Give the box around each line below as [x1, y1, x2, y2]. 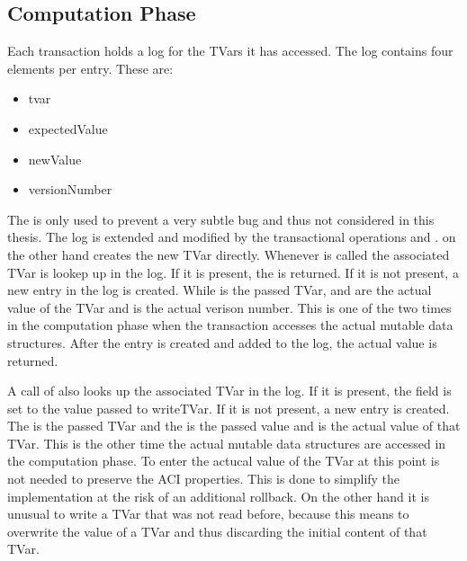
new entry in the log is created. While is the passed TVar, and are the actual [7, 280, 432, 299]
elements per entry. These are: [7, 58, 174, 77]
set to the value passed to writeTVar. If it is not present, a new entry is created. [7, 398, 450, 417]
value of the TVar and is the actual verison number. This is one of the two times [7, 298, 452, 316]
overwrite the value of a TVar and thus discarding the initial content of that [7, 521, 427, 540]
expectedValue [28, 119, 108, 138]
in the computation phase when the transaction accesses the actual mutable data [7, 316, 454, 334]
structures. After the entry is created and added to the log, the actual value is [7, 333, 437, 352]
